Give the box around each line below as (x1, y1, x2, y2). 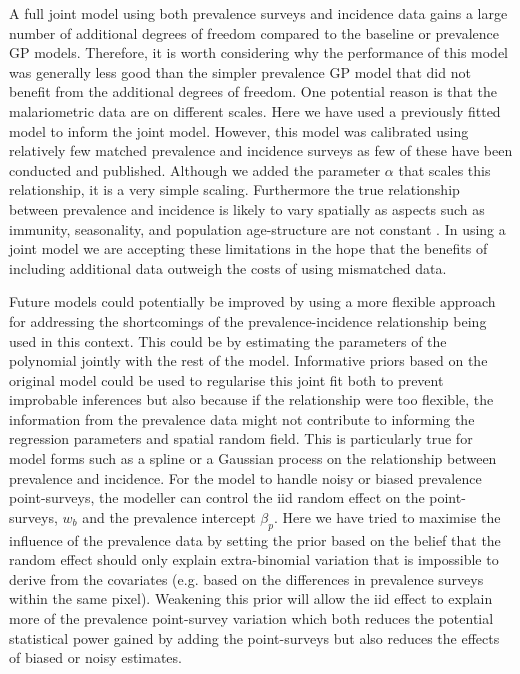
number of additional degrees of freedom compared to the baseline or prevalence (9, 22, 499, 43)
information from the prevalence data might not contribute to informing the (9, 408, 475, 429)
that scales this (398, 159, 491, 180)
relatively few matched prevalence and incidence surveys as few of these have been (9, 140, 513, 161)
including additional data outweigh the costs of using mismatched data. (9, 257, 447, 278)
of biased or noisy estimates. (9, 647, 182, 668)
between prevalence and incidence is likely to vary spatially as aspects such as (9, 198, 485, 219)
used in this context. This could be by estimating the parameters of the (9, 330, 447, 351)
